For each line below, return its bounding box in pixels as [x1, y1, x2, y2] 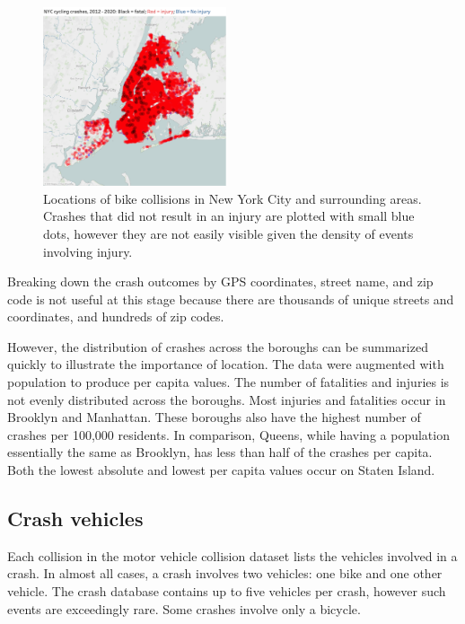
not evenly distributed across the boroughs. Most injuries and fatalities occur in [7, 390, 446, 409]
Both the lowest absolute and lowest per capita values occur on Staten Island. [7, 461, 435, 479]
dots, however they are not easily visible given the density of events [43, 224, 414, 242]
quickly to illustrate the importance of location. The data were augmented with [7, 355, 444, 374]
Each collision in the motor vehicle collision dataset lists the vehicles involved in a [7, 546, 458, 565]
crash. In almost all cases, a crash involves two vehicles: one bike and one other [7, 564, 443, 583]
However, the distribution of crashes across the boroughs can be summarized [7, 337, 428, 356]
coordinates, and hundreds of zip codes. [7, 307, 224, 326]
